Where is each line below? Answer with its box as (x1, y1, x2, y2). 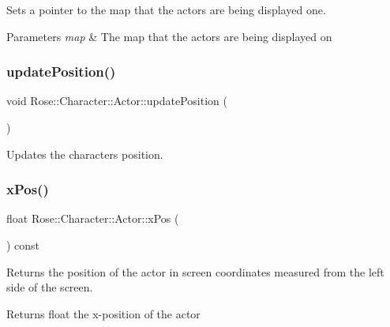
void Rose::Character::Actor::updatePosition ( (6, 92, 227, 109)
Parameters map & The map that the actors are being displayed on (6, 28, 332, 44)
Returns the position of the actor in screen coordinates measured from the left (6, 263, 384, 280)
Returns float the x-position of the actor (6, 305, 201, 321)
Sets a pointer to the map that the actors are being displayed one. (6, 2, 326, 17)
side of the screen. (6, 279, 93, 295)
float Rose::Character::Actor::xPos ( (6, 210, 179, 227)
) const (6, 237, 40, 253)
